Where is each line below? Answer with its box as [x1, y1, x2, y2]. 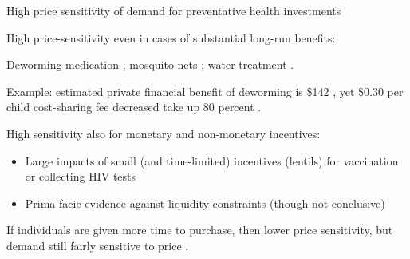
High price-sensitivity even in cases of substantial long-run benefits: [6, 29, 336, 46]
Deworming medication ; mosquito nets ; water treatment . [6, 56, 294, 73]
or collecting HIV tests [25, 168, 136, 185]
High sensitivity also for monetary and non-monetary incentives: [6, 125, 321, 141]
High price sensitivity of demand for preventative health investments [6, 2, 341, 18]
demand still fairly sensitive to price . [6, 237, 189, 253]
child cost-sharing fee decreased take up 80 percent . [6, 98, 262, 115]
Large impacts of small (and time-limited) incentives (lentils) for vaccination [25, 152, 399, 169]
